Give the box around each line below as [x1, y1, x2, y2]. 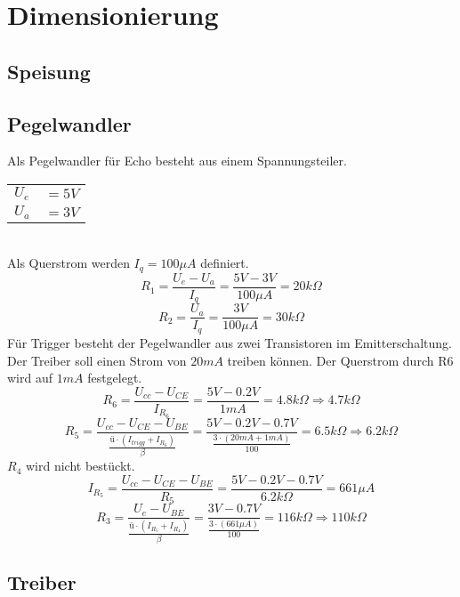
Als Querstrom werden [7, 254, 130, 272]
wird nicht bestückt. [25, 456, 135, 475]
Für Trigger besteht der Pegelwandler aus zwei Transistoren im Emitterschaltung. [7, 333, 452, 351]
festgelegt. [87, 368, 142, 387]
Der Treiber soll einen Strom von [7, 351, 187, 369]
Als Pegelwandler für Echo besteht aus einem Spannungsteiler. [7, 151, 347, 170]
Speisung [7, 57, 91, 85]
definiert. [200, 254, 249, 272]
